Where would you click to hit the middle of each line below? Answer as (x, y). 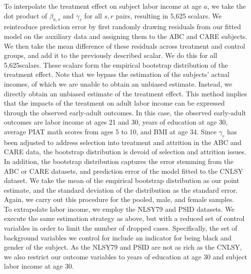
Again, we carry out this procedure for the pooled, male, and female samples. (119, 199)
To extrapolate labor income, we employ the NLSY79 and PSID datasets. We (119, 209)
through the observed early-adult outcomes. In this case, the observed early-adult (125, 112)
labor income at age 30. (39, 266)
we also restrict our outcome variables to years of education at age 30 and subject (126, 256)
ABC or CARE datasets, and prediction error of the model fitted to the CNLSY (124, 171)
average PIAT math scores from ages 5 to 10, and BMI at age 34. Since (110, 131)
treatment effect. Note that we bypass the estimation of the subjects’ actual (117, 74)
